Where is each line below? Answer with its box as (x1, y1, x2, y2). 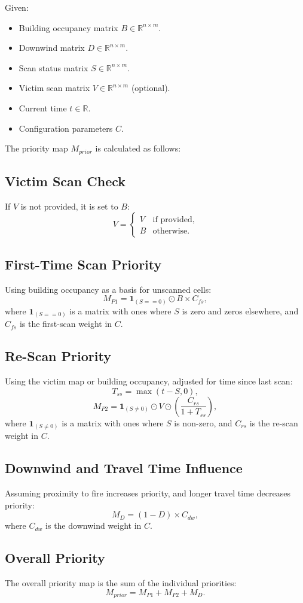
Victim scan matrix (19, 81, 90, 94)
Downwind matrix (19, 41, 85, 54)
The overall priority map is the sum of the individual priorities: (5, 576, 237, 589)
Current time (19, 101, 67, 114)
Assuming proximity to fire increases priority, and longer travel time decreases (5, 486, 290, 499)
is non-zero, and (174, 416, 232, 429)
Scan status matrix (19, 61, 88, 74)
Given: (5, 1, 29, 13)
